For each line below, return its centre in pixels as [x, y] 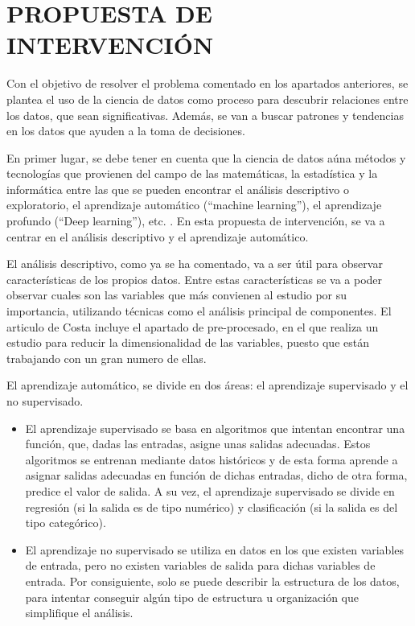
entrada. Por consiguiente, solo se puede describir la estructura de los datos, [212, 581]
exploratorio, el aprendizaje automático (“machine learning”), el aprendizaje [194, 205]
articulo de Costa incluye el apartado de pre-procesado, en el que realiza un [193, 326]
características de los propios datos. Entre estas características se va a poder [195, 279]
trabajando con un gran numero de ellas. [107, 358]
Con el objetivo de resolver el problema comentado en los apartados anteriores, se [207, 83]
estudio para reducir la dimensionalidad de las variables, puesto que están [188, 342]
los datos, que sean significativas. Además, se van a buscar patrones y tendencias [205, 115]
